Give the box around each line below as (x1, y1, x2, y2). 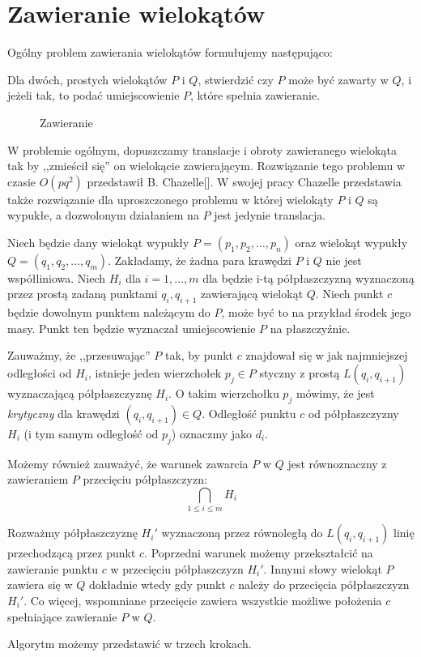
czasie (7, 173, 36, 190)
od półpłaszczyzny (308, 404, 399, 421)
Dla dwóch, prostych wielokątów (7, 70, 168, 87)
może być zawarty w (288, 70, 389, 87)
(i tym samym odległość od (23, 424, 159, 442)
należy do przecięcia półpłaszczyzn (238, 576, 410, 593)
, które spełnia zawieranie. (190, 87, 321, 104)
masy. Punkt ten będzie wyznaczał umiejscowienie (7, 319, 256, 336)
